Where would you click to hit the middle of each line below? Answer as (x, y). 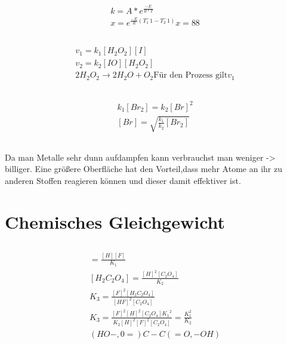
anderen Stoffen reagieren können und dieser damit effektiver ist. (123, 180)
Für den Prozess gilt (191, 76)
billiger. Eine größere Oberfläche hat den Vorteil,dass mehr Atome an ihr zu (143, 169)
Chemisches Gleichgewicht (115, 221)
